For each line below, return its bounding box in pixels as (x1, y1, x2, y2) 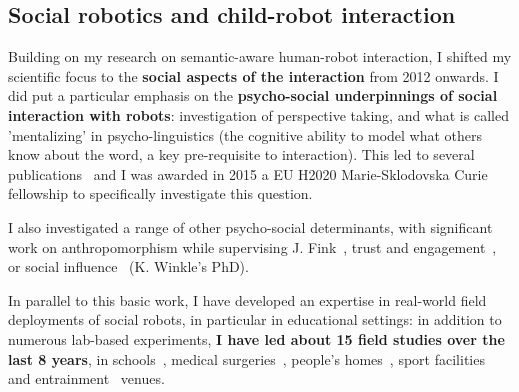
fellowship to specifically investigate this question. (8, 183, 313, 204)
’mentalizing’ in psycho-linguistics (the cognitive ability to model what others (8, 124, 483, 145)
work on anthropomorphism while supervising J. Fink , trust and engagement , (8, 236, 497, 257)
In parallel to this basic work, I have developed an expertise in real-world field (8, 289, 487, 310)
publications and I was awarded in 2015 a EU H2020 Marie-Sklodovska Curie (8, 163, 488, 184)
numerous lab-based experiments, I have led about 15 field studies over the (8, 328, 505, 349)
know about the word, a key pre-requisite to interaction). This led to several (8, 144, 475, 165)
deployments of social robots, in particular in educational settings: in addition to (8, 309, 502, 330)
